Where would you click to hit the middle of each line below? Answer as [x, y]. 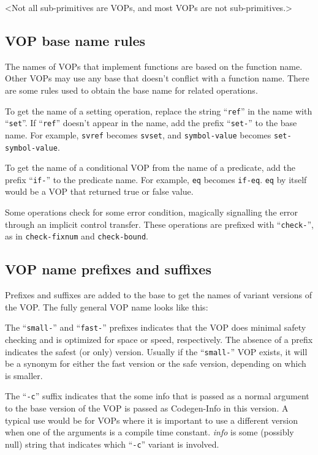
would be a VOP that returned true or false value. [99, 191]
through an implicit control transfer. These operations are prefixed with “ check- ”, [159, 224]
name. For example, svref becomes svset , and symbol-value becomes [138, 134]
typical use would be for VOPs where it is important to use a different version [151, 420]
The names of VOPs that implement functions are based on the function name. [154, 66]
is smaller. [24, 375]
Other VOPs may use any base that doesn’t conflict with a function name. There [157, 78]
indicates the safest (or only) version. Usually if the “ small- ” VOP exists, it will [156, 351]
